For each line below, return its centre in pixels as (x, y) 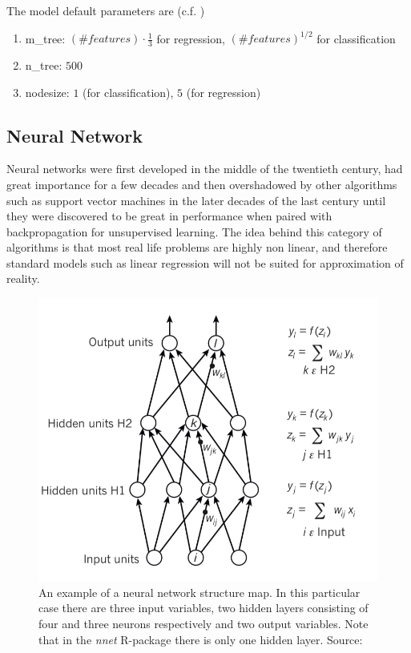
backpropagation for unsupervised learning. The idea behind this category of (194, 231)
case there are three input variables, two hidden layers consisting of (203, 608)
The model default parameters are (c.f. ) (106, 10)
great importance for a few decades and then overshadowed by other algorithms (202, 184)
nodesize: (47, 92)
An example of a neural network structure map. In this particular (199, 592)
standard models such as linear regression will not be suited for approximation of (205, 262)
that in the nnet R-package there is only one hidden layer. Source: (201, 639)
